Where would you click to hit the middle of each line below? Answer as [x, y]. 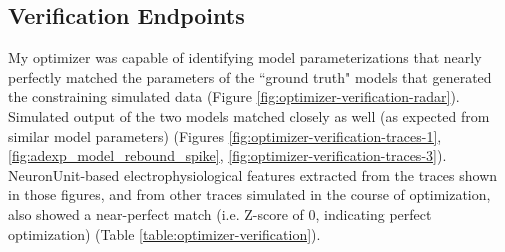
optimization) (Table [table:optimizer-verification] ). [164, 233]
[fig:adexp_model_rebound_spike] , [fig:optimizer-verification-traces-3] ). [227, 155]
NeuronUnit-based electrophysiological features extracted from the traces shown [253, 174]
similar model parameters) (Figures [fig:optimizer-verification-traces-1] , [225, 135]
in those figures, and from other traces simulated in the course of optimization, [249, 194]
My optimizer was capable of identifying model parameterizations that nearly [245, 57]
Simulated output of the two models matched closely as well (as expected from [249, 115]
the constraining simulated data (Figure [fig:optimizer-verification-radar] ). [234, 96]
